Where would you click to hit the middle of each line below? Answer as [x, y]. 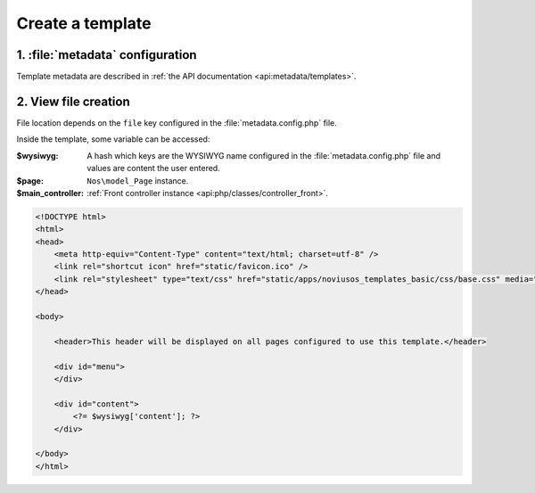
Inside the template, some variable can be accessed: [113, 139]
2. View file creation [74, 101]
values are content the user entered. [153, 168]
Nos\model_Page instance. [138, 181]
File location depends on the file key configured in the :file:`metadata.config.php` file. [177, 123]
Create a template [84, 23]
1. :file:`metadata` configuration [107, 55]
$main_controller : [50, 193]
